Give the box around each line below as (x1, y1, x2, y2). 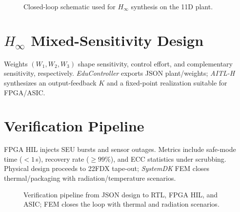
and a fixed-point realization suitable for (106, 77, 227, 87)
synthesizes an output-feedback (4, 77, 97, 87)
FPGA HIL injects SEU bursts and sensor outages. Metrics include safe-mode (4, 144, 236, 154)
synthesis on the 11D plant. (131, 1, 213, 11)
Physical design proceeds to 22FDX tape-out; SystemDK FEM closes (4, 163, 210, 173)
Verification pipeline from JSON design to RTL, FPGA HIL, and (23, 189, 218, 199)
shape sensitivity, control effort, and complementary (78, 58, 233, 68)
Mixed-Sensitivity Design (31, 30, 204, 50)
